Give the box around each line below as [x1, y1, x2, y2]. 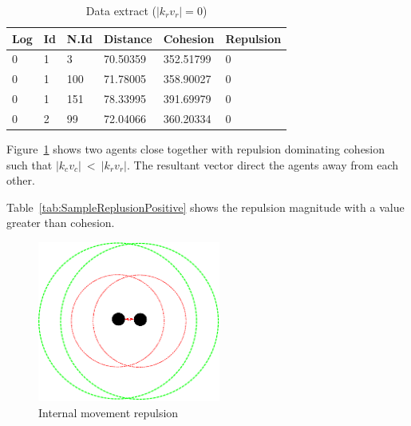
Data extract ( [85, 2, 156, 18]
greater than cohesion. [6, 214, 115, 231]
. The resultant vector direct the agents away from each [126, 156, 399, 173]
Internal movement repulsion [38, 404, 179, 420]
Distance [103, 30, 152, 46]
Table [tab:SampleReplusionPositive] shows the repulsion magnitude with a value [6, 198, 405, 215]
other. [6, 172, 35, 189]
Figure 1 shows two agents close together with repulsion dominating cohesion [6, 141, 385, 157]
